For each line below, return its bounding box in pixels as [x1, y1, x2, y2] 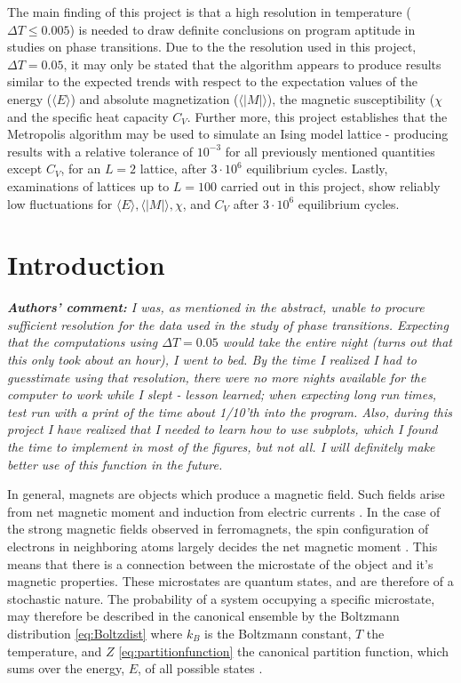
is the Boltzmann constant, [204, 623, 352, 642]
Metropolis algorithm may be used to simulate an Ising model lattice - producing [7, 125, 449, 143]
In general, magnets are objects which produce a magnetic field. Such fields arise [7, 485, 445, 503]
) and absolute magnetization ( [70, 89, 239, 108]
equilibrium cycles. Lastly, [246, 159, 388, 178]
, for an [60, 159, 101, 178]
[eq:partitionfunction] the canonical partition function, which [118, 641, 449, 660]
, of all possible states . [138, 659, 263, 678]
